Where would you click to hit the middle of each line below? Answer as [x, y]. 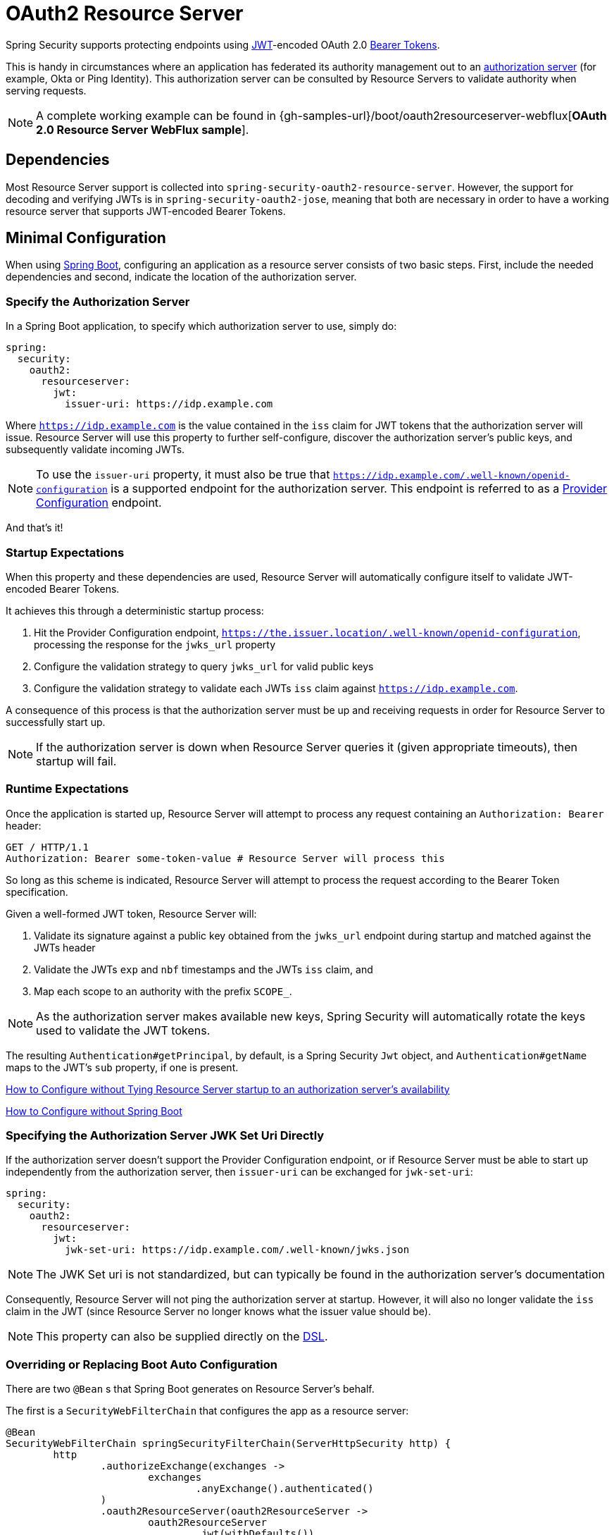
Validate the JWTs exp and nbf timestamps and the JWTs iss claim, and [203, 969]
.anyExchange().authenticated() [284, 1489]
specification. [37, 892]
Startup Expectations [65, 552]
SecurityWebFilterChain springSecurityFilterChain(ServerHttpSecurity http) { [228, 1444]
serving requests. [46, 90]
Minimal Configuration [86, 238]
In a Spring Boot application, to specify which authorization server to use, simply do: [201, 326]
